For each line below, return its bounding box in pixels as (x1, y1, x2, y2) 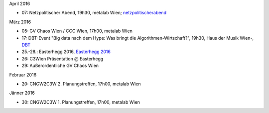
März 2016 (9, 19, 31, 25)
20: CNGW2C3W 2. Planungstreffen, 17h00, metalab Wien (21, 81, 141, 87)
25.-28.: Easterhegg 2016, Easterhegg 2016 (21, 49, 111, 55)
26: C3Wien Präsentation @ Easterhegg (21, 56, 104, 61)
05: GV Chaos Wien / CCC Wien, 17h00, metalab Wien (21, 28, 133, 34)
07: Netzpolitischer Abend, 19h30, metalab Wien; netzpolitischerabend (21, 10, 167, 16)
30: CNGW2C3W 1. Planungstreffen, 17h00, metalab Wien (21, 99, 140, 105)
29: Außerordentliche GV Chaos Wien (21, 62, 99, 69)
